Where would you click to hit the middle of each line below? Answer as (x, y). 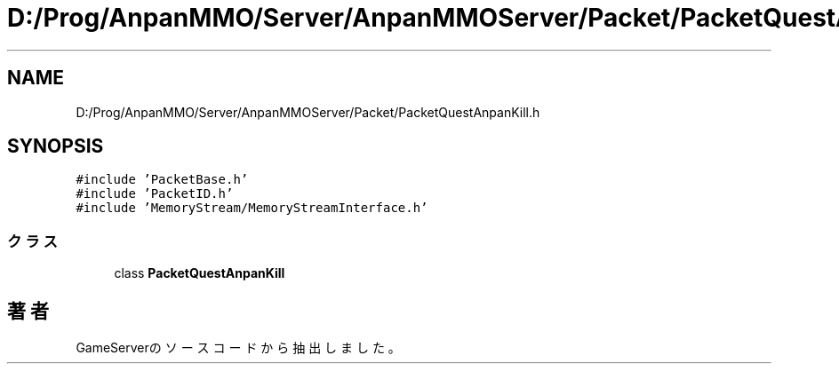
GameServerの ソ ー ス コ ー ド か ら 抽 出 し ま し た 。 (238, 348)
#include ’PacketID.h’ (155, 194)
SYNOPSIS (56, 146)
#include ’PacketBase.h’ (162, 180)
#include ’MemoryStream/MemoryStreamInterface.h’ (252, 208)
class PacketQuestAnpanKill (200, 273)
